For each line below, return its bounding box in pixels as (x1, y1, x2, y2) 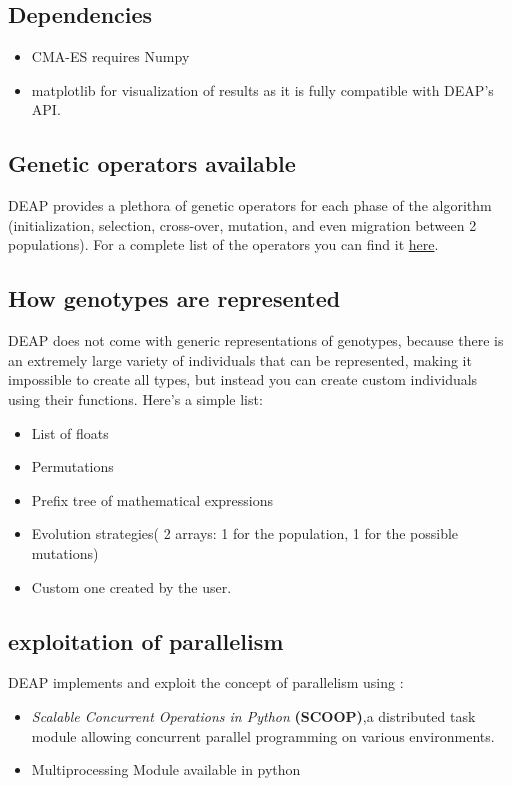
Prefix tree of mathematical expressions (31, 489, 274, 510)
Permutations (31, 456, 114, 477)
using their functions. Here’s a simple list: (8, 388, 263, 409)
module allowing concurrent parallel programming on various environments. (31, 725, 495, 746)
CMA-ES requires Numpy (31, 46, 190, 67)
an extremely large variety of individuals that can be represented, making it (8, 349, 472, 370)
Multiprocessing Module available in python (31, 759, 301, 780)
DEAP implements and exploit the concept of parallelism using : (8, 672, 404, 693)
